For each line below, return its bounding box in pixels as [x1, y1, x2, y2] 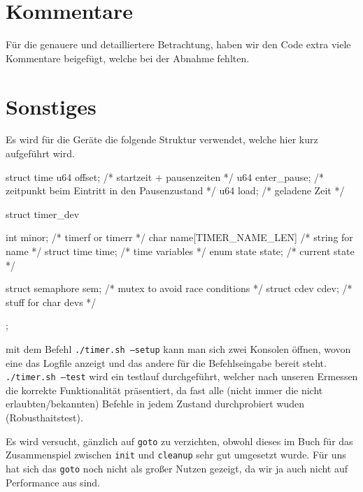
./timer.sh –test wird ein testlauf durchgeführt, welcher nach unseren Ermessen [6, 369, 358, 384]
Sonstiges [6, 92, 97, 120]
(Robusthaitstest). [6, 410, 83, 425]
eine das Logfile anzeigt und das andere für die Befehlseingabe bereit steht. [6, 355, 327, 370]
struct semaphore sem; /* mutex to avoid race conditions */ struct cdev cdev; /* [6, 281, 353, 296]
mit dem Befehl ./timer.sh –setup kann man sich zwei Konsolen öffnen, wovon [6, 341, 351, 356]
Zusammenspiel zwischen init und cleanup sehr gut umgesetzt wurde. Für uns [6, 447, 346, 462]
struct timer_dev [6, 206, 80, 221]
